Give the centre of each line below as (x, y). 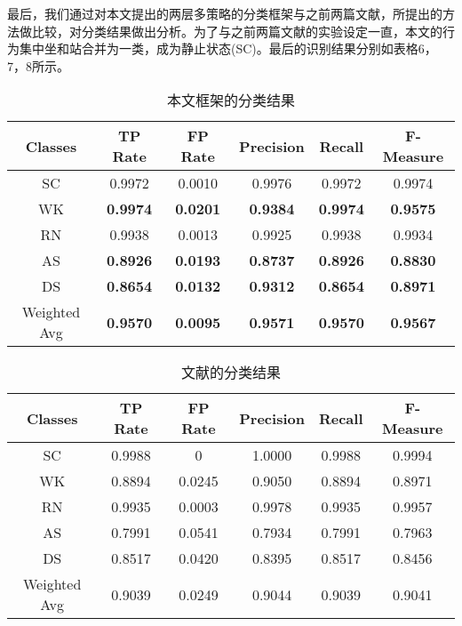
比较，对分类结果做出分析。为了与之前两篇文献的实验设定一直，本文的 (237, 31)
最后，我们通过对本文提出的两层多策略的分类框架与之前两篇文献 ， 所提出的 (225, 13)
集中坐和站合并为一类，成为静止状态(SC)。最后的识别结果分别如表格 (219, 48)
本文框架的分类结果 (231, 100)
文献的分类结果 (231, 373)
